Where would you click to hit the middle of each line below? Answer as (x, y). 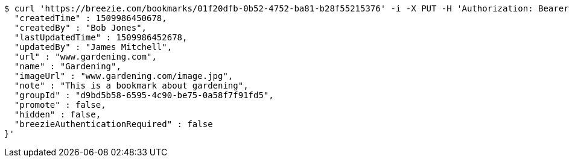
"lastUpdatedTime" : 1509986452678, (101, 37)
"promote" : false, (60, 105)
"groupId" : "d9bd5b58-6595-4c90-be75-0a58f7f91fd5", (144, 95)
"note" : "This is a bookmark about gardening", (131, 86)
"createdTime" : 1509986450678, (91, 18)
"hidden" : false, (58, 114)
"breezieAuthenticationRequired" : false (113, 124)
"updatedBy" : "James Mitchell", (93, 47)
